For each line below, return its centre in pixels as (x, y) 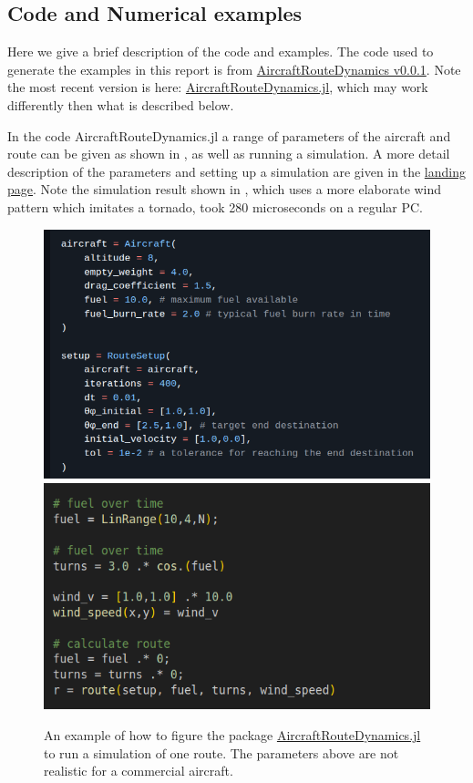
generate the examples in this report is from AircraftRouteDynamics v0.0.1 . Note (234, 69)
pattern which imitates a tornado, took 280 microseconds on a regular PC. (216, 206)
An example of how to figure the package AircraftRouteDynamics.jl (232, 734)
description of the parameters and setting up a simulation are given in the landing (236, 171)
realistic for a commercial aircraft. (139, 771)
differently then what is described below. (121, 104)
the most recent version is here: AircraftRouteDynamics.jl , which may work (218, 87)
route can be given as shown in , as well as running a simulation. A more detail (229, 154)
